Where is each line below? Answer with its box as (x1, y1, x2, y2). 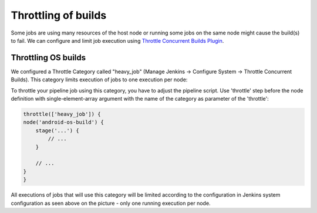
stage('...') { (35, 127, 79, 134)
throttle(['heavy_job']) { (23, 111, 101, 117)
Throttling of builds (11, 9, 107, 22)
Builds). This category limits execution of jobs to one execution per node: (11, 76, 188, 83)
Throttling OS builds (11, 53, 86, 63)
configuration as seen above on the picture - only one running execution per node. (11, 200, 211, 207)
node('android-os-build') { (23, 119, 104, 126)
